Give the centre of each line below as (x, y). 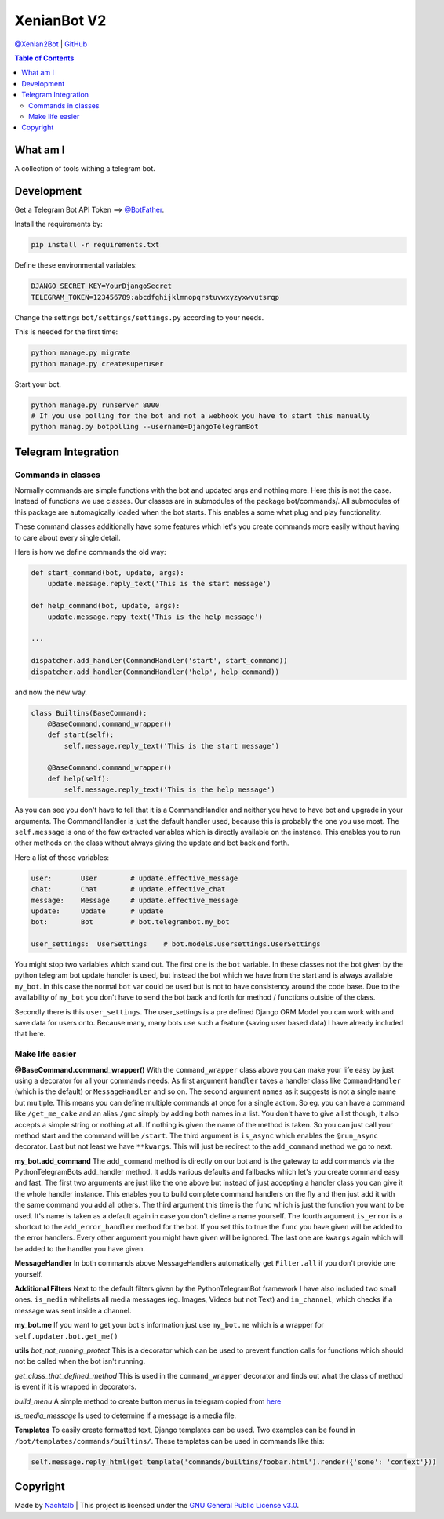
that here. (30, 1034)
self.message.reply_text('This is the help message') (169, 790)
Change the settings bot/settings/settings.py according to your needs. (139, 317)
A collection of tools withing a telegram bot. (85, 169)
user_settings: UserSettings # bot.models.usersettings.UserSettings (176, 944)
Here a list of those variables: (62, 857)
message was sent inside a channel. (73, 1310)
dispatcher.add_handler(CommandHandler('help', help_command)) (155, 672)
